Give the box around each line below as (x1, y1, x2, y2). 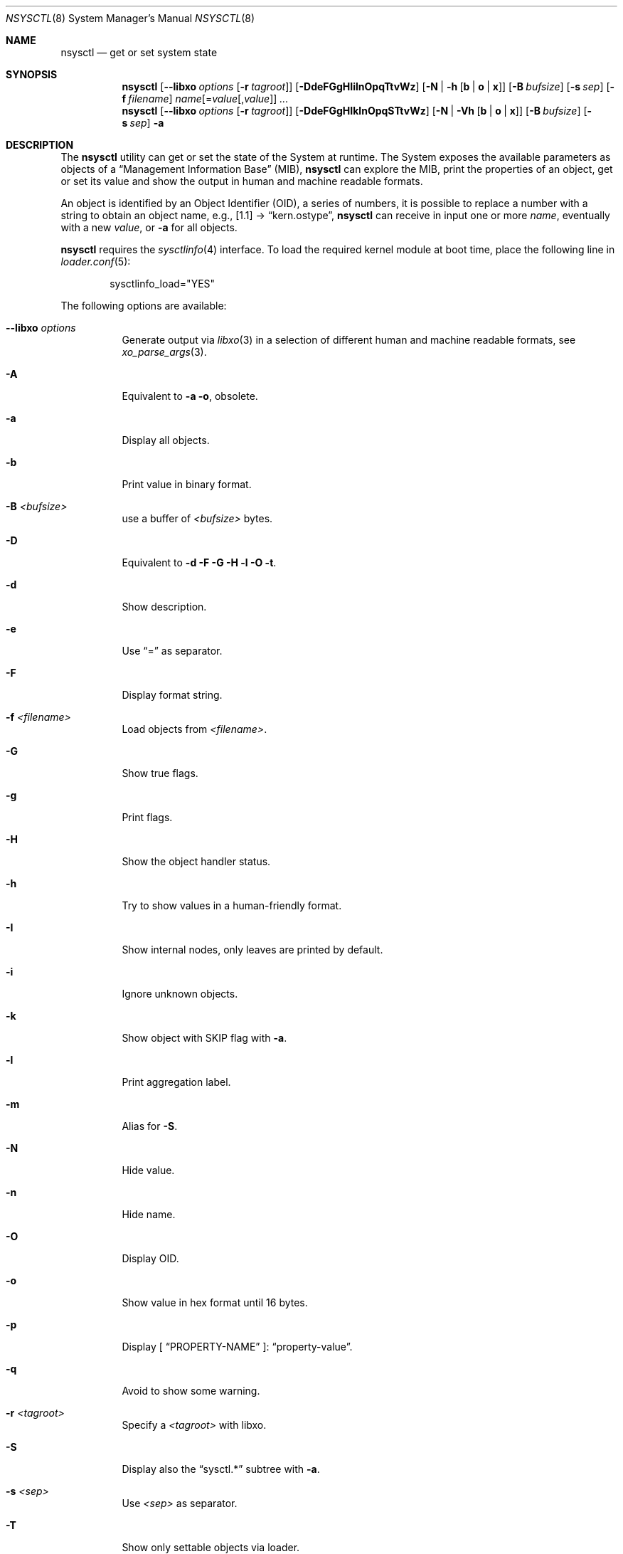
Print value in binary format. (122, 478, 252, 490)
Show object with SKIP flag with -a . (122, 1032, 287, 1044)
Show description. (122, 601, 207, 613)
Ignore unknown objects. (122, 988, 238, 1000)
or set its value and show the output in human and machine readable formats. (60, 175, 423, 187)
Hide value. (122, 1164, 175, 1176)
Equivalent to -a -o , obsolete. (122, 390, 258, 402)
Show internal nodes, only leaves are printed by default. (122, 943, 383, 956)
